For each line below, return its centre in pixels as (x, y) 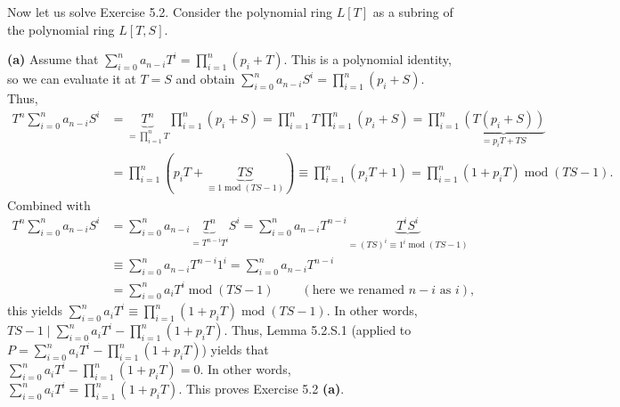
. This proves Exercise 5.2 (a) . (261, 389)
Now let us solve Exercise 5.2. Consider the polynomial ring (170, 12)
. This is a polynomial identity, (367, 59)
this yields (35, 310)
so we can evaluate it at (72, 79)
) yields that (235, 350)
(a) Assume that (53, 59)
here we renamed (359, 290)
